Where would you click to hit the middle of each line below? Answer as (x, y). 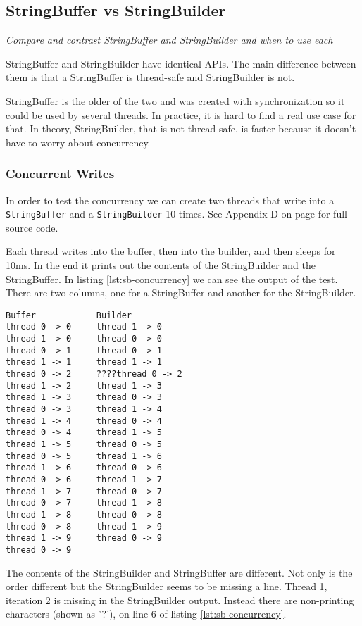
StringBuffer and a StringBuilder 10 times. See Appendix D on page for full (176, 214)
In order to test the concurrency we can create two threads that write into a (170, 200)
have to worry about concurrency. (78, 142)
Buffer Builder (69, 315)
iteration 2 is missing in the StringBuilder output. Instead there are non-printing (180, 600)
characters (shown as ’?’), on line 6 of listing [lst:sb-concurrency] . (146, 614)
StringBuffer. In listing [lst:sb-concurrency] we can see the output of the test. (172, 278)
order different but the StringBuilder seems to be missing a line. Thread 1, (167, 586)
